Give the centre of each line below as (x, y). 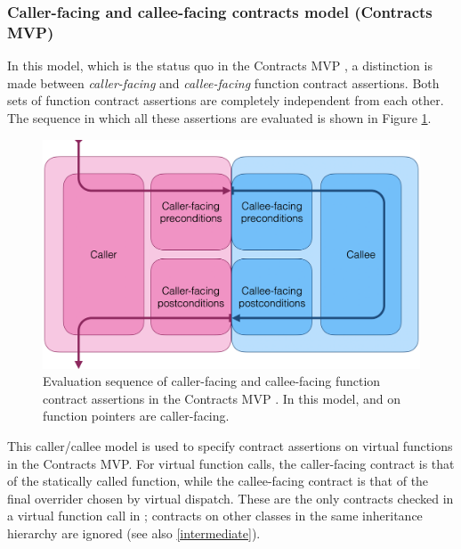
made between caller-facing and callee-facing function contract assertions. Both (223, 82)
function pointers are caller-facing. (136, 416)
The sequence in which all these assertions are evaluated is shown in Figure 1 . (219, 117)
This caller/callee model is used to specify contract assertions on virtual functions (230, 446)
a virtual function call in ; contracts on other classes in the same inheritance (215, 516)
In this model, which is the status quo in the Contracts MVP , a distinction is (220, 66)
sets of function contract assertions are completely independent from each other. (226, 100)
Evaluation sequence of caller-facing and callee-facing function (212, 381)
